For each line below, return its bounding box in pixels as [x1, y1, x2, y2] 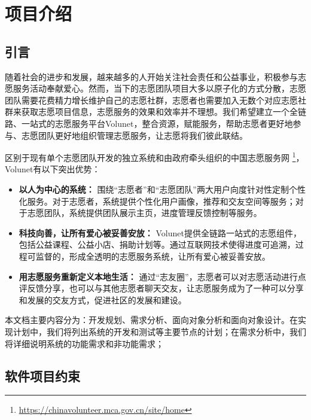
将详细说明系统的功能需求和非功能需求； [5, 337, 164, 349]
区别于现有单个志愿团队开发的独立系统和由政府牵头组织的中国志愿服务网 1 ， [5, 150, 304, 163]
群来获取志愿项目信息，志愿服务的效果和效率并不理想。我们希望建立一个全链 [5, 105, 306, 118]
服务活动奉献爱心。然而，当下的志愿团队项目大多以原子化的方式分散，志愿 [13, 82, 306, 95]
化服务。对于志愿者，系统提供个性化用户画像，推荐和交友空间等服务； [19, 194, 295, 207]
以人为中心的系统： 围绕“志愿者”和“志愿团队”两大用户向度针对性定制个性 [19, 182, 306, 195]
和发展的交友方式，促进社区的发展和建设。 [19, 293, 187, 306]
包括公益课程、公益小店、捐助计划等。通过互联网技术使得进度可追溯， [19, 238, 295, 251]
